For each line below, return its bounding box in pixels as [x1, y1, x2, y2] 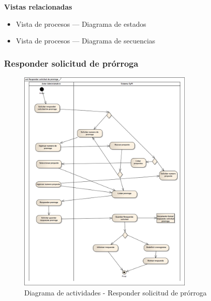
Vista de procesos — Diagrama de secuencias [16, 35, 155, 46]
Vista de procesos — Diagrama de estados [16, 18, 146, 29]
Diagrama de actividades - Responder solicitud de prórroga [24, 287, 207, 297]
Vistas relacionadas [4, 2, 72, 12]
